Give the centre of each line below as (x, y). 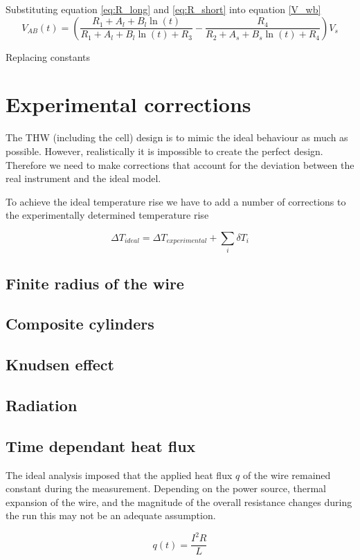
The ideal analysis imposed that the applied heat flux (119, 475)
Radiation (42, 405)
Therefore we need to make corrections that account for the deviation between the (180, 164)
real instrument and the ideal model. (83, 178)
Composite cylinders (80, 324)
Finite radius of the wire (95, 283)
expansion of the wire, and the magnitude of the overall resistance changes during (179, 502)
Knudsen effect (60, 364)
